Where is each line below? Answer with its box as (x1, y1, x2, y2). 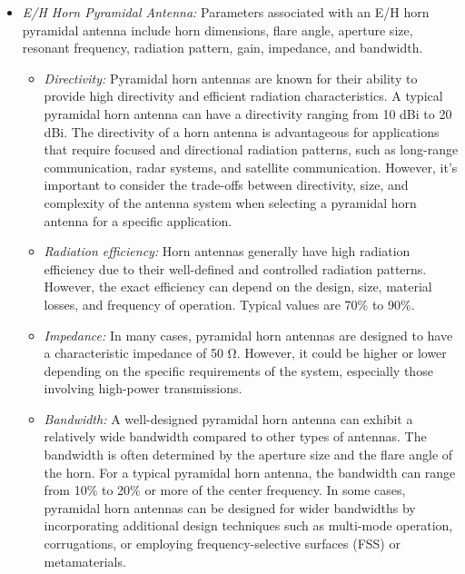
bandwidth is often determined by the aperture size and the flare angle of (44, 445, 453, 464)
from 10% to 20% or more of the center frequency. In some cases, (44, 480, 406, 500)
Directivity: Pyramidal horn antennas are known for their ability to (44, 68, 418, 87)
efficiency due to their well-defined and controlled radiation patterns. (44, 259, 427, 278)
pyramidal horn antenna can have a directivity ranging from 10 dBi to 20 (44, 104, 452, 123)
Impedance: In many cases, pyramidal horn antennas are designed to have (44, 325, 453, 344)
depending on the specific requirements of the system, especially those (44, 361, 433, 380)
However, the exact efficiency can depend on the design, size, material (44, 277, 432, 296)
